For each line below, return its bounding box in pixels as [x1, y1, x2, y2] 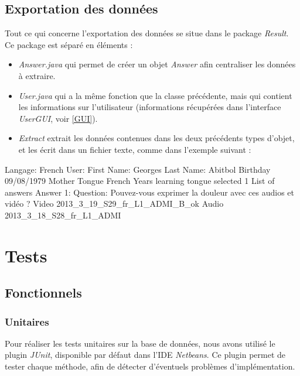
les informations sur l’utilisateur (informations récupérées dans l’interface [18, 101, 281, 113]
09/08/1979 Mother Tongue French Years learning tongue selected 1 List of [5, 175, 275, 187]
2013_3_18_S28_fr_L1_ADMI [5, 208, 121, 221]
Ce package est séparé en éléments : [5, 38, 133, 50]
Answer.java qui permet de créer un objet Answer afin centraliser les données [18, 58, 296, 70]
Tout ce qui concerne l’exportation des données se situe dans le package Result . [5, 27, 289, 39]
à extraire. [18, 69, 56, 81]
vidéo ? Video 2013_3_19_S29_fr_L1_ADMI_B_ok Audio [5, 197, 224, 210]
